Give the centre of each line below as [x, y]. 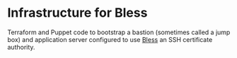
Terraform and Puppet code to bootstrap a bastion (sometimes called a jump [119, 32]
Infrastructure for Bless [77, 13]
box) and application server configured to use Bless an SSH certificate [110, 39]
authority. [21, 47]
